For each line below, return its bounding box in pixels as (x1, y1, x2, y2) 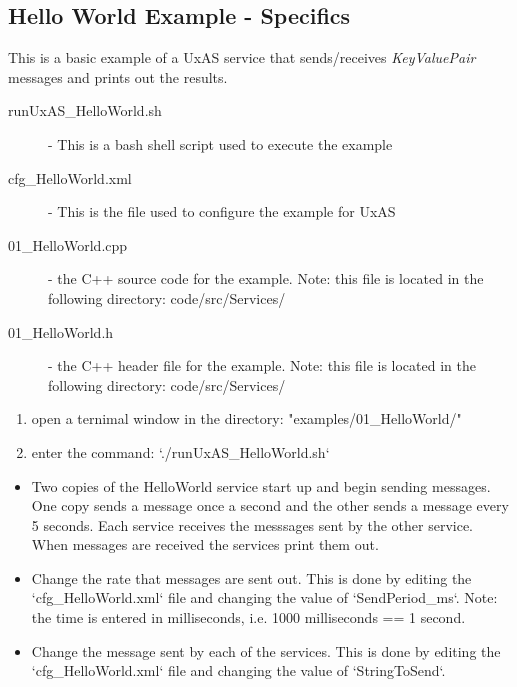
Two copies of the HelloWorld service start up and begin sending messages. (31, 475, 491, 496)
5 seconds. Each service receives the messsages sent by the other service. (31, 514, 474, 535)
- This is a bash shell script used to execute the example (48, 133, 393, 154)
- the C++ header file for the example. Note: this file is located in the (48, 355, 476, 376)
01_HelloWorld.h (8, 321, 114, 342)
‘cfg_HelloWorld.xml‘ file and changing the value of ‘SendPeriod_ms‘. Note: (31, 587, 498, 608)
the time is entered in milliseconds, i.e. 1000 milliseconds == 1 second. (31, 607, 466, 628)
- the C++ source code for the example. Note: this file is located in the (48, 268, 484, 289)
